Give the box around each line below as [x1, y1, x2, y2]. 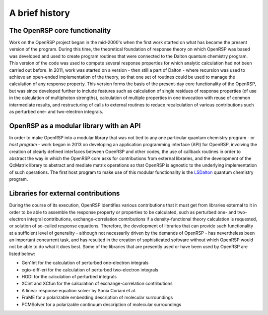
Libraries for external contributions [9, 189, 120, 198]
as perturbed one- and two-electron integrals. [9, 108, 104, 114]
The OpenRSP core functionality [9, 26, 111, 35]
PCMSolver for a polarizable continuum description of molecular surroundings [21, 301, 182, 307]
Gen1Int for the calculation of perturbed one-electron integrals [21, 260, 149, 266]
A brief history [9, 7, 70, 18]
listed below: [9, 251, 36, 257]
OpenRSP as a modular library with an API [9, 121, 141, 130]
